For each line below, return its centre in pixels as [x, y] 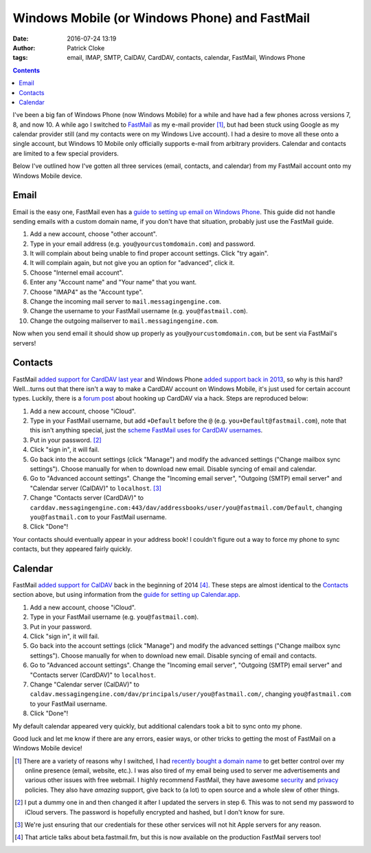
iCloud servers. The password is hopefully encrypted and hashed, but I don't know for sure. [155, 812]
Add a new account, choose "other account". [93, 234]
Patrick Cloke [86, 48]
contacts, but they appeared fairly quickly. [72, 549]
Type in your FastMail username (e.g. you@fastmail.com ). [114, 617]
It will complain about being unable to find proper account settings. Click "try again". [149, 253]
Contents [26, 70]
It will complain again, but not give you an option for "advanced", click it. [132, 263]
